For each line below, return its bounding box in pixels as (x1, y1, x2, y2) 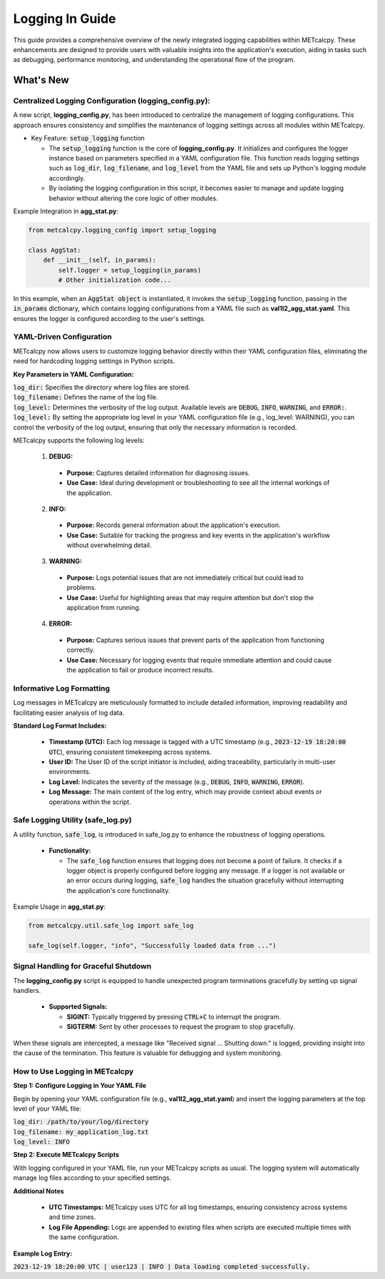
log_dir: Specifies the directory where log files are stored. (13, 383, 190, 392)
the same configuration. (48, 1233, 119, 1241)
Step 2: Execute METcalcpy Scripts (13, 1151, 120, 1159)
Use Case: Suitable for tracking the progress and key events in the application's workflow (66, 531, 331, 539)
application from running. (66, 603, 141, 612)
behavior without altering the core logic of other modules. (48, 193, 218, 203)
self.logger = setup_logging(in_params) (58, 266, 202, 274)
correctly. (66, 646, 96, 654)
